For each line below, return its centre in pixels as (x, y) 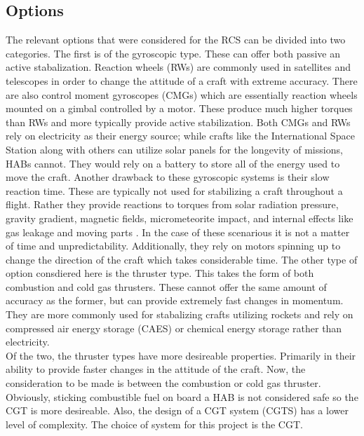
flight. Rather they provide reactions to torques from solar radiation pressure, (172, 204)
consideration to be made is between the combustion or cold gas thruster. (163, 383)
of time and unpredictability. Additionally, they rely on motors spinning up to (173, 246)
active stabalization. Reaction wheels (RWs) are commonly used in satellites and (178, 67)
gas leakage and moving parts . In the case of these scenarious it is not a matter (178, 232)
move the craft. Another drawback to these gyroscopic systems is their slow (168, 177)
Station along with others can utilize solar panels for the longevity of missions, (174, 149)
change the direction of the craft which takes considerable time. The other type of (182, 259)
